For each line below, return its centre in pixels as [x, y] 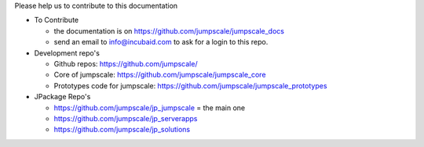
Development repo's [67, 53]
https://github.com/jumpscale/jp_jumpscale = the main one [150, 108]
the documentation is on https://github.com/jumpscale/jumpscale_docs [169, 30]
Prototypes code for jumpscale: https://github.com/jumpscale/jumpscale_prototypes [190, 85]
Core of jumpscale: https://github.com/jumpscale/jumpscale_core [160, 75]
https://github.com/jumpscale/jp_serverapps [126, 118]
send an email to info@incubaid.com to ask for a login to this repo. [161, 42]
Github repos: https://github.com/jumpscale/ [126, 63]
